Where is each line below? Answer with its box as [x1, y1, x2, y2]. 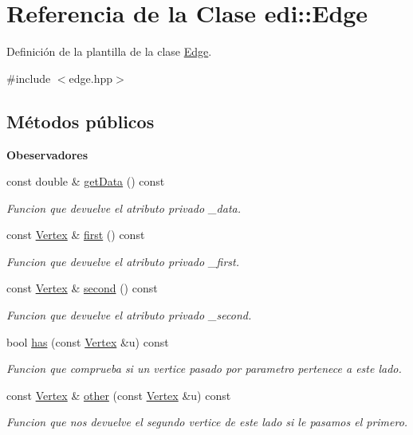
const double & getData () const [6, 173, 165, 190]
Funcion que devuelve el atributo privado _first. [6, 253, 240, 269]
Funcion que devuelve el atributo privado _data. [6, 199, 241, 216]
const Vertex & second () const [6, 280, 158, 296]
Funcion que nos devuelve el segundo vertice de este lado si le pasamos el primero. [6, 413, 408, 430]
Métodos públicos [6, 108, 155, 133]
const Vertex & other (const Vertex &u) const [6, 386, 231, 403]
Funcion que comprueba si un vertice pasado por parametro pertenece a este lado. [6, 360, 402, 377]
